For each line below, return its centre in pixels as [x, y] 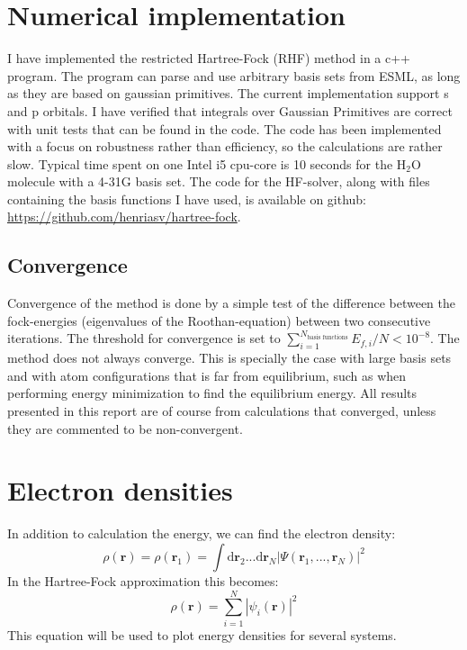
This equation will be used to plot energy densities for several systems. [202, 634]
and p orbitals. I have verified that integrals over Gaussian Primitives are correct [230, 110]
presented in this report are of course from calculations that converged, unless [222, 411]
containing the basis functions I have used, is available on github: [187, 199]
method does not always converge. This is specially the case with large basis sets [229, 358]
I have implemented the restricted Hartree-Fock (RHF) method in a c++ [209, 58]
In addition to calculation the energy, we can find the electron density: [202, 533]
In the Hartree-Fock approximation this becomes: [143, 580]
